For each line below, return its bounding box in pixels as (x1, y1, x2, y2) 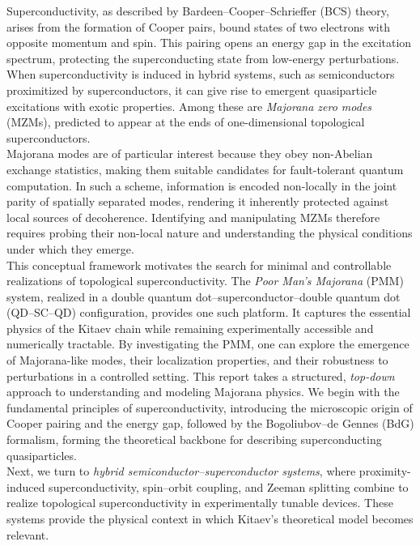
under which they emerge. (6, 240, 134, 257)
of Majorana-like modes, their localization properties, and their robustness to (6, 352, 388, 369)
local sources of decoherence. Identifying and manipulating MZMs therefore (6, 208, 380, 225)
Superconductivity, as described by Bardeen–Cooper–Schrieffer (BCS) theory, (6, 2, 389, 19)
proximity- (358, 463, 411, 480)
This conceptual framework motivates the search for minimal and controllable (6, 256, 392, 273)
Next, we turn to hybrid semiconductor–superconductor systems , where (6, 463, 356, 480)
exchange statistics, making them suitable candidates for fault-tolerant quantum (6, 160, 404, 177)
